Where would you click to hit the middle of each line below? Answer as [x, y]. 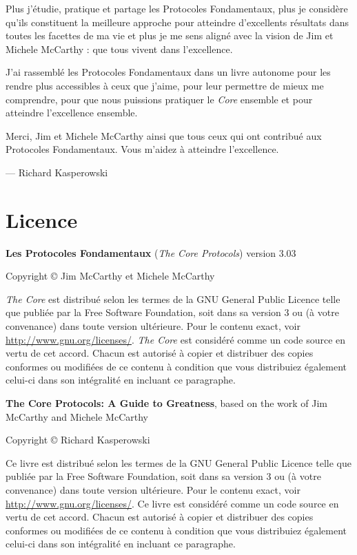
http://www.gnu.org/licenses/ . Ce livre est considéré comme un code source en [172, 503]
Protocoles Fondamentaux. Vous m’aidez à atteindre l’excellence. [142, 149]
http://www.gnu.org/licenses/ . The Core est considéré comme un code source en [176, 339]
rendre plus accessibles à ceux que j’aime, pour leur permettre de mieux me [165, 85]
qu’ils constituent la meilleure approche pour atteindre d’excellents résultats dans [177, 22]
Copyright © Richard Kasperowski [78, 440]
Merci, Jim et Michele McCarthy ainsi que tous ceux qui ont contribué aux [164, 135]
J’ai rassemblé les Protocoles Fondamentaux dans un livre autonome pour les [168, 72]
